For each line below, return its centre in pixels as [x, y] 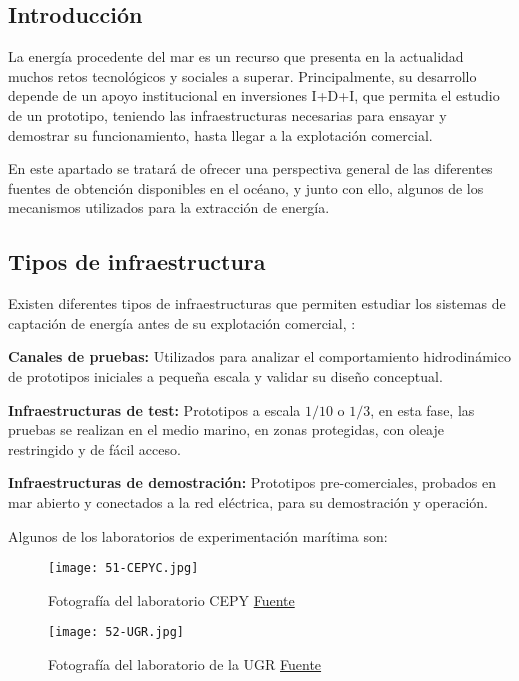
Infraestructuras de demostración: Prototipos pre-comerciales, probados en [252, 482]
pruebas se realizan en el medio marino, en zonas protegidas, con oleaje [226, 429]
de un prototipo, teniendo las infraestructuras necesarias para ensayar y [227, 114]
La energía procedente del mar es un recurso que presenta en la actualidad [236, 56]
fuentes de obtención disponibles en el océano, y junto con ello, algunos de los [246, 187]
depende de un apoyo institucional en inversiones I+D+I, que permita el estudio [254, 95]
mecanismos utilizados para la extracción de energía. [169, 207]
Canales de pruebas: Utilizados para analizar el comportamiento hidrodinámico [259, 356]
